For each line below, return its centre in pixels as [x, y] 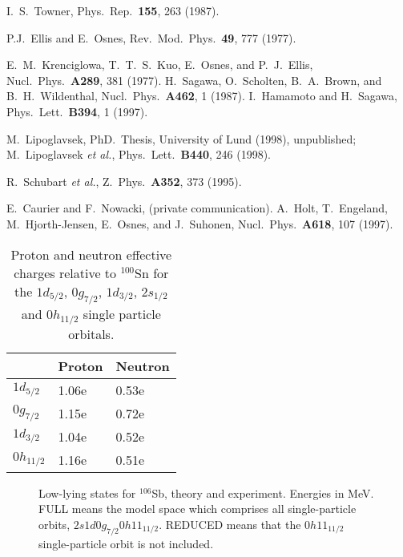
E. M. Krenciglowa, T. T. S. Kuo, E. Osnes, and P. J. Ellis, [160, 65]
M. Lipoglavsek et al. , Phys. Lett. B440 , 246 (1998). [139, 154]
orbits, [54, 524]
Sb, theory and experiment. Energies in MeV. [263, 492]
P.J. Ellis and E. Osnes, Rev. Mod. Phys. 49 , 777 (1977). [151, 37]
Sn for [152, 272]
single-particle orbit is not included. [126, 543]
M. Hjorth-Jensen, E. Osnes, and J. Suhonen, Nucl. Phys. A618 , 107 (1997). [200, 223]
